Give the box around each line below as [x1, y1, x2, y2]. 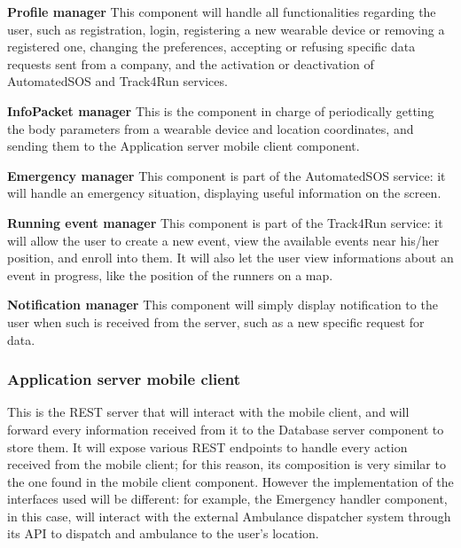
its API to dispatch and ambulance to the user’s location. [7, 524, 319, 543]
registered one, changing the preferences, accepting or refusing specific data [7, 37, 416, 56]
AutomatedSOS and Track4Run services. [7, 72, 228, 90]
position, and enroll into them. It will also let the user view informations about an [7, 248, 454, 267]
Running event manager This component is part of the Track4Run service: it [7, 213, 443, 231]
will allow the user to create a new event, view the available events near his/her [7, 231, 440, 249]
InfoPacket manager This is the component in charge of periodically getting [7, 101, 434, 120]
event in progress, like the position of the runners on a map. [7, 265, 333, 284]
